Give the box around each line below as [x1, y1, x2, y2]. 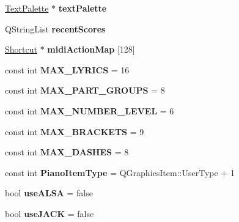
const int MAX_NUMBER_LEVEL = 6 [5, 104, 174, 117]
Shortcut [5, 43, 37, 56]
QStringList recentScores [5, 22, 106, 35]
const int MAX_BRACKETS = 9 [5, 125, 144, 138]
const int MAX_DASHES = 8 [5, 146, 129, 158]
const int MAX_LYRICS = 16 [5, 63, 130, 76]
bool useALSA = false [5, 187, 93, 199]
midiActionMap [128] [47, 43, 135, 56]
